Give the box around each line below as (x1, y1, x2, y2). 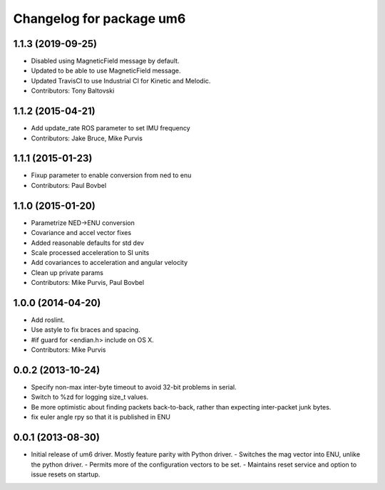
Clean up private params (31, 268, 103, 277)
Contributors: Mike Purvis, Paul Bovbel (31, 278, 145, 287)
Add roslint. (31, 316, 66, 324)
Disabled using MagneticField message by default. (31, 57, 180, 66)
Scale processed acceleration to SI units (31, 248, 150, 256)
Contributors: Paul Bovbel (31, 181, 107, 189)
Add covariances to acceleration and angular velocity (31, 259, 188, 267)
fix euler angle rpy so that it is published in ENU (31, 413, 171, 422)
